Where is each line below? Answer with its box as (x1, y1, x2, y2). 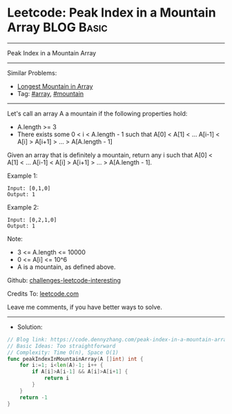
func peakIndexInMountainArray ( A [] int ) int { (7, 355, 144, 362)
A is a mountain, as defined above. (17, 263, 116, 271)
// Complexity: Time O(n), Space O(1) (7, 349, 119, 356)
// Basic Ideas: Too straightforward (7, 342, 116, 350)
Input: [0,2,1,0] (7, 216, 57, 223)
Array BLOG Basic (7, 19, 108, 35)
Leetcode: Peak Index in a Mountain (7, 5, 216, 21)
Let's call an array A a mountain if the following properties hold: (7, 109, 188, 117)
